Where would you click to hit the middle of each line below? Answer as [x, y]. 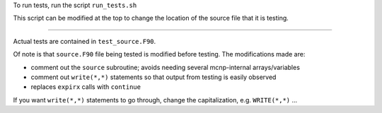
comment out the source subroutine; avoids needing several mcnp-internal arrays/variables [166, 67]
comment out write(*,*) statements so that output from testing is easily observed [154, 77]
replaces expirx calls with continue [86, 87]
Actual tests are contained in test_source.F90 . [85, 41]
